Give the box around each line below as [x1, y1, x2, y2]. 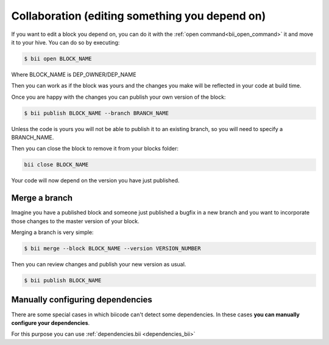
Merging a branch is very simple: [11, 229, 94, 236]
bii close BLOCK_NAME [24, 162, 89, 168]
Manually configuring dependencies [11, 294, 152, 305]
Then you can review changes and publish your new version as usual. [11, 261, 186, 268]
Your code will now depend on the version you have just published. [11, 177, 180, 184]
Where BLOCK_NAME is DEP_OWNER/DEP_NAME [11, 71, 136, 78]
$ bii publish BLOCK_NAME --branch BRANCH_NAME [24, 110, 169, 116]
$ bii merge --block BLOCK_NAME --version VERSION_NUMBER [24, 245, 201, 252]
